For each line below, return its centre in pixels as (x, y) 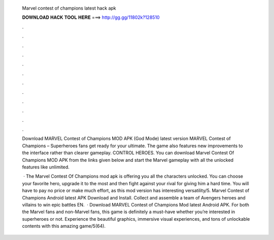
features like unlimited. (46, 167)
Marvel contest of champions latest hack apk (69, 8)
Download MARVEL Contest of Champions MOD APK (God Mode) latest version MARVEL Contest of (126, 139)
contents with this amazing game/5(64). (64, 226)
